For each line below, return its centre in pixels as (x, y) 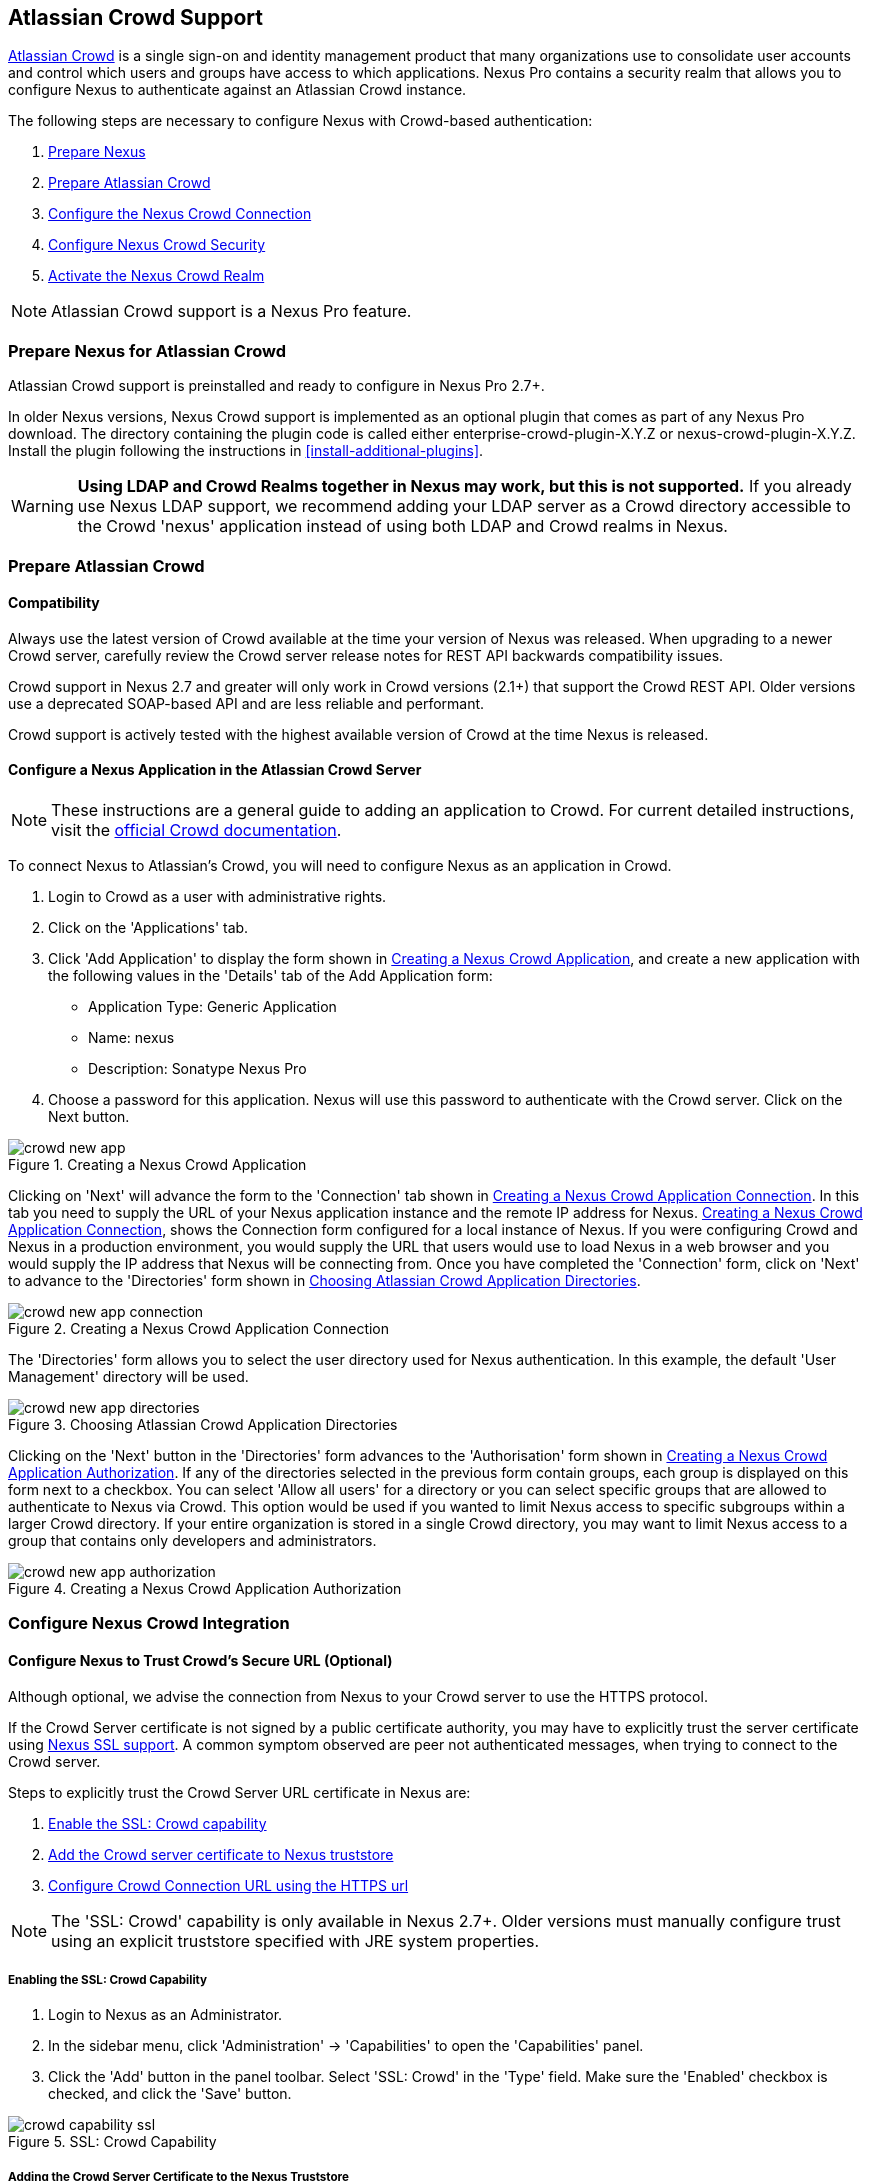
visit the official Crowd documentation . (196, 829)
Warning (42, 506)
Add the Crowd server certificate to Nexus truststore (221, 1854)
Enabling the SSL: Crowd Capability (108, 1979)
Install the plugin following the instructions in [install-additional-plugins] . (246, 451)
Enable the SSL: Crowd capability (157, 1823)
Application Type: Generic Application (212, 1006)
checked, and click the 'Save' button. (170, 2094)
